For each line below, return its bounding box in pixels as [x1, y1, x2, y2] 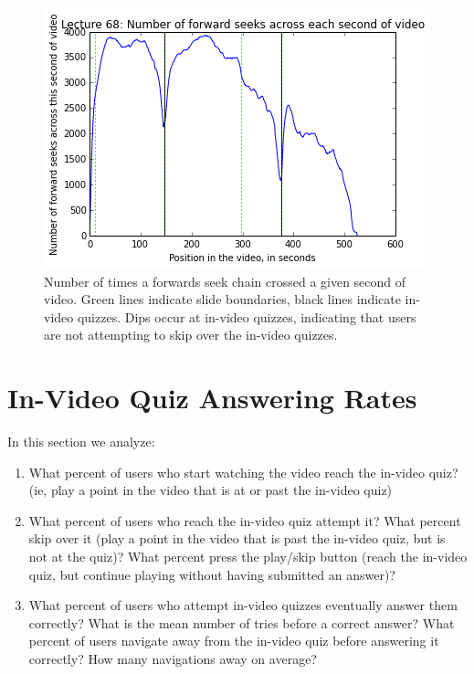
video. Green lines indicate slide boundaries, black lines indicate [44, 290, 401, 309]
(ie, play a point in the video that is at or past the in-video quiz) [28, 480, 393, 500]
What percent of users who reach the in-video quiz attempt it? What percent [28, 511, 461, 530]
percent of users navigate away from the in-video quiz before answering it [28, 631, 439, 650]
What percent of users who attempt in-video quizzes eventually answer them [28, 595, 458, 615]
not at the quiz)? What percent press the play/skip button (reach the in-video [28, 547, 468, 566]
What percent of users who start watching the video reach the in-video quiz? [28, 462, 458, 481]
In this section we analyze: [7, 432, 155, 451]
